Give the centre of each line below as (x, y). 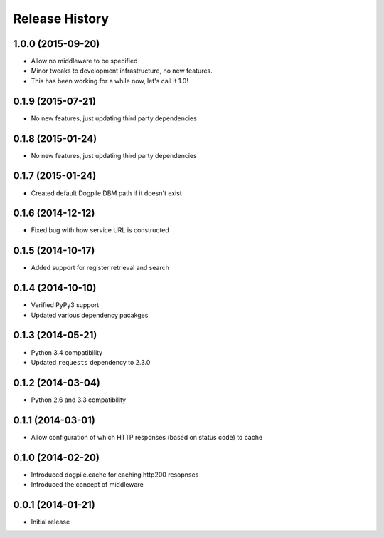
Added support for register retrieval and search (100, 268)
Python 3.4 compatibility (67, 352)
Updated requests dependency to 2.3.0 (91, 362)
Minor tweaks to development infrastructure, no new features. (122, 71)
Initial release (50, 522)
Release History (61, 19)
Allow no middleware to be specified (84, 61)
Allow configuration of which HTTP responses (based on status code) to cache (147, 437)
